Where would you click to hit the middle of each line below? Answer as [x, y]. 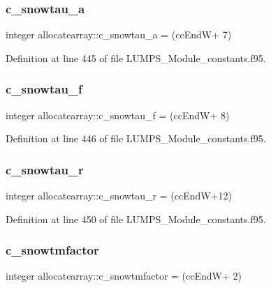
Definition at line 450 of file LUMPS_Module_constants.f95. [136, 219]
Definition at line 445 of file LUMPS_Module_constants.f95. [136, 58]
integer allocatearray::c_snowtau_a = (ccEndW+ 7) [119, 35]
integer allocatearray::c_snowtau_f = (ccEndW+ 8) [118, 115]
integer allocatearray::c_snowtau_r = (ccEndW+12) [119, 196]
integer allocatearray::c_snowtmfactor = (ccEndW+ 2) [124, 276]
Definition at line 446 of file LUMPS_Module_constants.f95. [136, 138]
